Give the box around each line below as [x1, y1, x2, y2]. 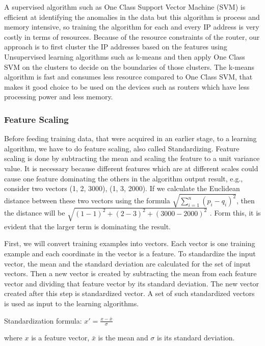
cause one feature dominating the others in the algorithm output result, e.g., [4, 173, 243, 183]
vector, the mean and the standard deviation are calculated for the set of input [4, 258, 251, 269]
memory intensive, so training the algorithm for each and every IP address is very [4, 21, 259, 32]
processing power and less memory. [4, 91, 113, 102]
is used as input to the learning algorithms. [4, 298, 139, 308]
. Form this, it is [209, 207, 261, 218]
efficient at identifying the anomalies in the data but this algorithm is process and [4, 11, 260, 22]
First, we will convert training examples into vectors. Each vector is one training [4, 238, 255, 249]
